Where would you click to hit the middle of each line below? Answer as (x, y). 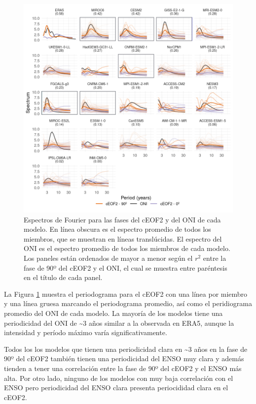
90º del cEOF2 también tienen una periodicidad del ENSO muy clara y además (124, 358)
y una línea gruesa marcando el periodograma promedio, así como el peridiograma (128, 303)
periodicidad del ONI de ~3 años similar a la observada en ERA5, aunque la (119, 323)
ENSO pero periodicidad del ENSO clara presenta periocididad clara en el (116, 388)
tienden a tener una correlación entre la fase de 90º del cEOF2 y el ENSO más (123, 368)
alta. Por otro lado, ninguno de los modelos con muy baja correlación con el (119, 378)
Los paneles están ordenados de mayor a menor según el (108, 258)
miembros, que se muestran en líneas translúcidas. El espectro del (123, 238)
